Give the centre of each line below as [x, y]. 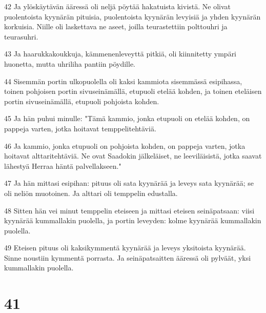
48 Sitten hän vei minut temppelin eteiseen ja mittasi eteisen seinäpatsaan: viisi [129, 210]
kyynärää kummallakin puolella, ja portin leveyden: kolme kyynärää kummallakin [133, 220]
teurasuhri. [21, 36]
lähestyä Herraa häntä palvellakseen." [63, 165]
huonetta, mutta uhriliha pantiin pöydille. [70, 63]
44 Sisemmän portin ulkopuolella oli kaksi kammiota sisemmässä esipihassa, [123, 81]
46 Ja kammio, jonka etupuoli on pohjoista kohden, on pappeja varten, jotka [125, 145]
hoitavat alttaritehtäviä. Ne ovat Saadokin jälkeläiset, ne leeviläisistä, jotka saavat [133, 156]
